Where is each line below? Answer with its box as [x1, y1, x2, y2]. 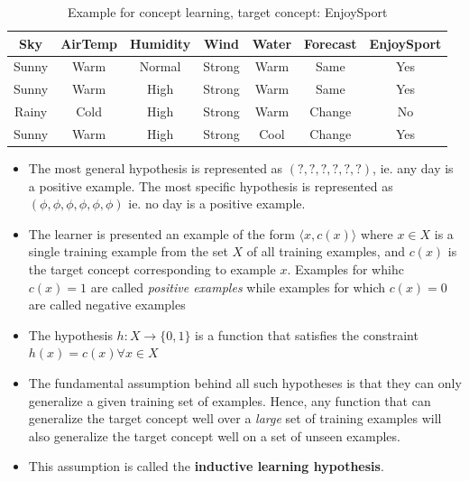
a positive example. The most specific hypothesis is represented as [28, 176, 393, 195]
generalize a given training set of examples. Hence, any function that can [28, 391, 431, 410]
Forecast [304, 33, 357, 52]
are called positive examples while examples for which [90, 277, 385, 296]
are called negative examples [28, 295, 186, 314]
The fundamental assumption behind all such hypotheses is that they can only [28, 374, 462, 392]
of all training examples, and [246, 242, 405, 261]
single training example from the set [28, 242, 228, 261]
